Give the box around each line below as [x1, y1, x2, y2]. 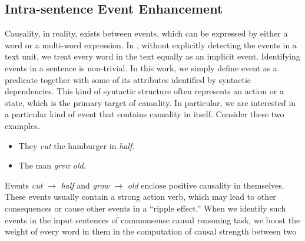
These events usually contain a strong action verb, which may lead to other [5, 190, 276, 203]
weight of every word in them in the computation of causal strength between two [5, 225, 297, 237]
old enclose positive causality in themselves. [127, 179, 284, 191]
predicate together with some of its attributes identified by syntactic [5, 73, 251, 85]
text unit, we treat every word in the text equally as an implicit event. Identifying [5, 50, 300, 62]
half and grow [61, 179, 110, 191]
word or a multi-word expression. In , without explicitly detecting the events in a [5, 38, 297, 51]
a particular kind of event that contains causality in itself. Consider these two [5, 108, 284, 120]
